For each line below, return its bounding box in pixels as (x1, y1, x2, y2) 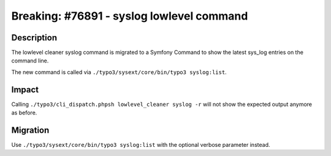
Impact (11, 84, 39, 95)
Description (11, 32, 58, 43)
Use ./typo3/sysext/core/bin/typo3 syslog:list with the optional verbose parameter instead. (11, 141, 270, 149)
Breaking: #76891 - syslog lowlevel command (11, 9, 248, 23)
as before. (11, 109, 37, 116)
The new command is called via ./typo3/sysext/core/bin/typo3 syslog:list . (11, 68, 227, 76)
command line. (11, 57, 49, 64)
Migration (11, 125, 50, 135)
